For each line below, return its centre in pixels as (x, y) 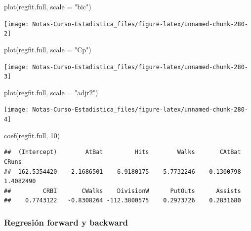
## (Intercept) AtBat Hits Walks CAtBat (123, 152)
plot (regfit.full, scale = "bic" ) (48, 6)
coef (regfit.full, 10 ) (32, 135)
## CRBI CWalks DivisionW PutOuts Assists (123, 191)
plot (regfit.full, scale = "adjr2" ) (51, 92)
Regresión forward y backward (66, 222)
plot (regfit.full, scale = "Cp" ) (48, 49)
